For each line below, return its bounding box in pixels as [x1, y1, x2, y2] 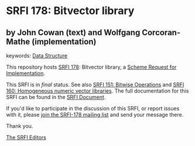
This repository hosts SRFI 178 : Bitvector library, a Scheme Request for [6, 63, 177, 70]
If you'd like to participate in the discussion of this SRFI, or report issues [6, 105, 180, 112]
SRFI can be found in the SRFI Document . [6, 94, 106, 100]
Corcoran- [141, 28, 180, 38]
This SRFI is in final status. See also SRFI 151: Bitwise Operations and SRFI [6, 81, 184, 88]
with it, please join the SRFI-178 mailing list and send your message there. [6, 111, 184, 118]
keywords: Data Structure [6, 52, 68, 59]
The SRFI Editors [6, 134, 47, 141]
